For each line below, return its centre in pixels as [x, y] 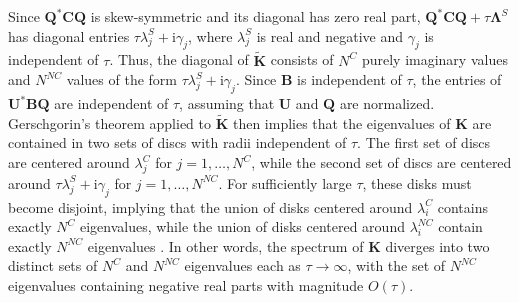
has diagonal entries [69, 35]
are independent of [111, 103]
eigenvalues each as [242, 265]
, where [210, 35]
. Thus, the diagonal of [179, 59]
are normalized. [387, 103]
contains [462, 206]
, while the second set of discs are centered [381, 162]
